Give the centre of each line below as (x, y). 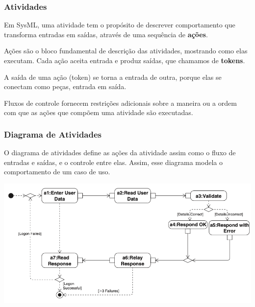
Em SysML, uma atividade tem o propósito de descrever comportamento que (120, 25)
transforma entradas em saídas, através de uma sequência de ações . (106, 34)
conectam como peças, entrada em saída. (65, 86)
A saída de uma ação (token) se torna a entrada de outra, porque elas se (113, 77)
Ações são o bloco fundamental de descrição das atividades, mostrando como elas (126, 51)
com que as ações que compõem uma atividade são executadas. (99, 112)
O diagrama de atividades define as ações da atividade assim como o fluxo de (120, 153)
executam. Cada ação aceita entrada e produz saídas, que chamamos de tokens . (125, 60)
